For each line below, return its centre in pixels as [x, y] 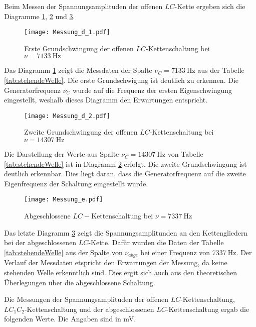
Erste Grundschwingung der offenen [79, 48]
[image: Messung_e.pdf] [64, 200]
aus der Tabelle [221, 70]
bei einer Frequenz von [175, 252]
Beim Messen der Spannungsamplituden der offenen [83, 6]
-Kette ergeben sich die [210, 6]
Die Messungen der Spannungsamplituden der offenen [86, 299]
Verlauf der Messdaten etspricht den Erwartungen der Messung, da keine [116, 262]
